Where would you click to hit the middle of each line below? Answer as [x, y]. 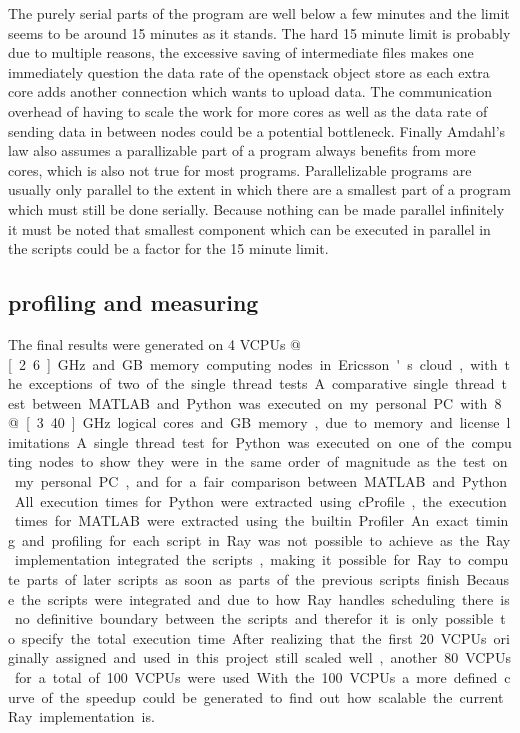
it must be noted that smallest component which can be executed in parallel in [249, 228]
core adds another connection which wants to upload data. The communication [250, 91]
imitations [39, 441]
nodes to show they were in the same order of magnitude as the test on [273, 461]
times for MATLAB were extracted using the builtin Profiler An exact [241, 520]
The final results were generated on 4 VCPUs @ [154, 343]
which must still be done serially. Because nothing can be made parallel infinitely [256, 208]
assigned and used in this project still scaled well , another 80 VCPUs [283, 657]
